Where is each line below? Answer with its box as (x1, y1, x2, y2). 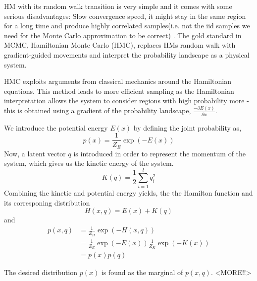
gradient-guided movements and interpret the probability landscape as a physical (4, 49, 250, 60)
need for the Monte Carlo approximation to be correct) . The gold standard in (4, 30, 242, 40)
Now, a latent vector (4, 148, 66, 158)
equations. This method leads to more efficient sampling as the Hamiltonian (4, 85, 234, 96)
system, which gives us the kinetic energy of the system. (4, 158, 174, 168)
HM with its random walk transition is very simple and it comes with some (4, 1, 232, 11)
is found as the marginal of (101, 267, 183, 278)
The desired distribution (4, 267, 78, 278)
